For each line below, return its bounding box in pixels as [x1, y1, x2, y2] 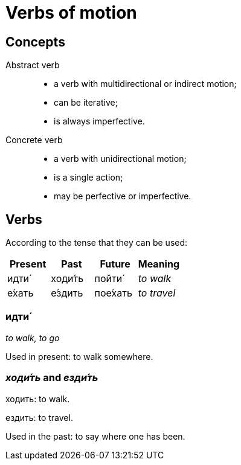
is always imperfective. [54, 116, 145, 127]
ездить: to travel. [5, 412, 73, 423]
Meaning [138, 258, 179, 271]
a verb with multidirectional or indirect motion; [54, 79, 237, 89]
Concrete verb [5, 135, 63, 146]
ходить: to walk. [5, 393, 70, 404]
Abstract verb [5, 60, 60, 71]
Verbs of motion [5, 2, 137, 23]
